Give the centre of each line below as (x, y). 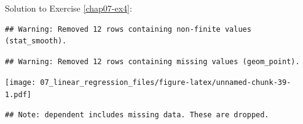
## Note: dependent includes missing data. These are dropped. (137, 115)
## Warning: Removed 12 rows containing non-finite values (128, 29)
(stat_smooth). (36, 41)
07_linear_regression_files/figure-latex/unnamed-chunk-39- (166, 83)
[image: (21, 83)
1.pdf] (18, 95)
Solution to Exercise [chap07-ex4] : (69, 8)
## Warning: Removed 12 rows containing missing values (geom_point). (152, 61)
